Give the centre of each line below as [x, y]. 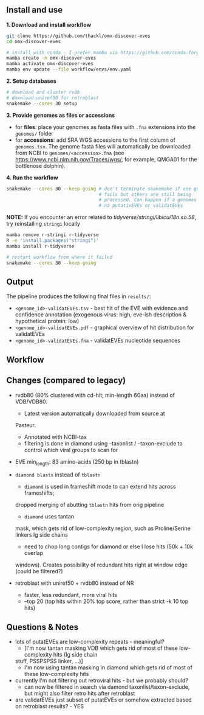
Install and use [34, 10]
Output [20, 281]
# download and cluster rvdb [43, 92]
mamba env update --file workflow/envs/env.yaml [69, 69]
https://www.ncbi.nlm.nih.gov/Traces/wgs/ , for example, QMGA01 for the [106, 159]
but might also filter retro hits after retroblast [80, 694]
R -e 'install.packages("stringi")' [53, 241]
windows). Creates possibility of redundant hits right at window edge [101, 565]
